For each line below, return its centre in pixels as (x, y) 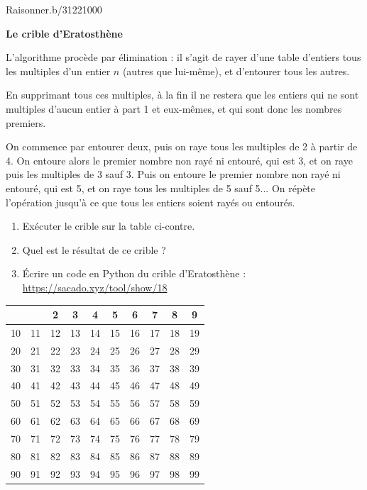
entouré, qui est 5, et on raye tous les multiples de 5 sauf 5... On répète (161, 188)
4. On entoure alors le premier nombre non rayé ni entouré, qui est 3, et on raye (179, 160)
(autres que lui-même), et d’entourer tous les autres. (236, 71)
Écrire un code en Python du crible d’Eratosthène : (134, 273)
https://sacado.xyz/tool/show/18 (95, 287)
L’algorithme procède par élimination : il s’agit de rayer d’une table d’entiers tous (183, 57)
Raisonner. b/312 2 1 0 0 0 (54, 9)
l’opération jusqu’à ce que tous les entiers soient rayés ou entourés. (150, 202)
